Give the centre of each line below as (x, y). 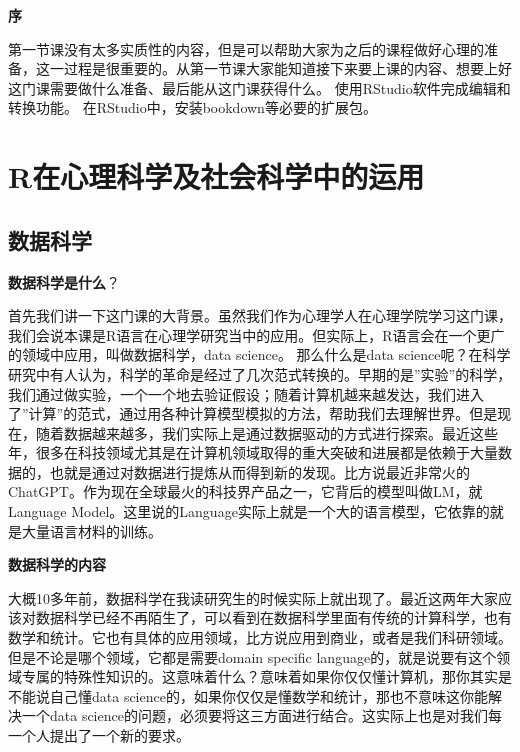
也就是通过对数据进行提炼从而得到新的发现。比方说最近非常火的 (259, 471)
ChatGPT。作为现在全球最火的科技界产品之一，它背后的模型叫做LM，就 (245, 491)
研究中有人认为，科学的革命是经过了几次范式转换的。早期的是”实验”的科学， (260, 373)
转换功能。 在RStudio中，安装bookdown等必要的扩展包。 (192, 107)
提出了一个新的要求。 (119, 735)
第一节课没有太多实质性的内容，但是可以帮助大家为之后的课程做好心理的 (246, 48)
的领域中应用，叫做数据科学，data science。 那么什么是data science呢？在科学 (259, 354)
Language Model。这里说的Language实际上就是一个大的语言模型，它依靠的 (249, 511)
